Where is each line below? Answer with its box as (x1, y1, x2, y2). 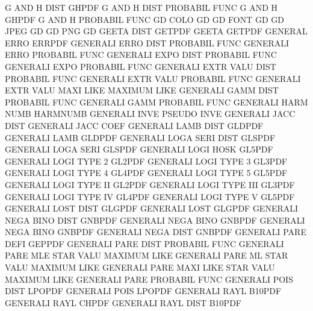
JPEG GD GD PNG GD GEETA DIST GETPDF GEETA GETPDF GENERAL (5, 25, 308, 37)
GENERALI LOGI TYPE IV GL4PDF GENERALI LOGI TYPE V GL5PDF (5, 190, 295, 203)
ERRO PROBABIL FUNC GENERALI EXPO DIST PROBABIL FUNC (5, 48, 277, 61)
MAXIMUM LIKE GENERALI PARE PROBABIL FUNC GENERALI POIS (5, 272, 293, 285)
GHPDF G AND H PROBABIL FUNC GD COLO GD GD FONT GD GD (5, 13, 285, 25)
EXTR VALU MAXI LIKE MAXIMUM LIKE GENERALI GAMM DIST (5, 84, 279, 96)
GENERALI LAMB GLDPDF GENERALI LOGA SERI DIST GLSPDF (5, 131, 276, 143)
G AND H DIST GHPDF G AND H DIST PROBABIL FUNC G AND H (5, 1, 278, 13)
